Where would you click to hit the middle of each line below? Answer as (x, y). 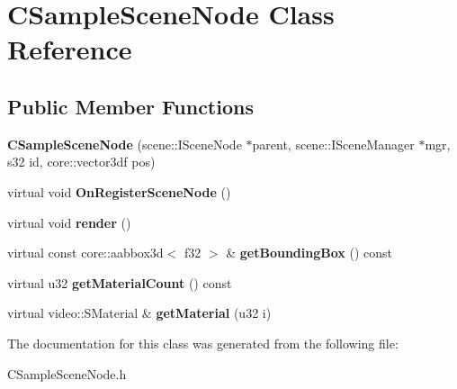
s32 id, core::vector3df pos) (81, 162)
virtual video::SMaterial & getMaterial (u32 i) (139, 313)
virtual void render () (69, 222)
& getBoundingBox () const (309, 253)
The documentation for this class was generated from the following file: (203, 343)
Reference (70, 49)
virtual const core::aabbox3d (85, 253)
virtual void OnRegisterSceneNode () (119, 191)
